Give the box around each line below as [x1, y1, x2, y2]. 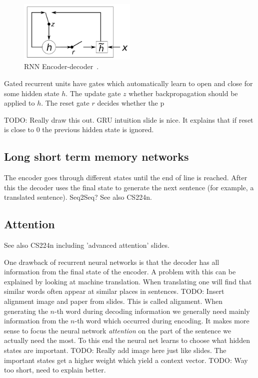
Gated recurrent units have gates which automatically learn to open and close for [4, 78, 253, 88]
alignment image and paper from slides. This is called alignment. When [4, 296, 223, 306]
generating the [4, 305, 48, 316]
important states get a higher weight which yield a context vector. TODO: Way [4, 354, 248, 365]
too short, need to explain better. [4, 364, 106, 375]
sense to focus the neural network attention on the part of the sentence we [4, 325, 231, 335]
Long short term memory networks [4, 149, 189, 164]
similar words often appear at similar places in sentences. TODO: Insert [4, 286, 224, 296]
